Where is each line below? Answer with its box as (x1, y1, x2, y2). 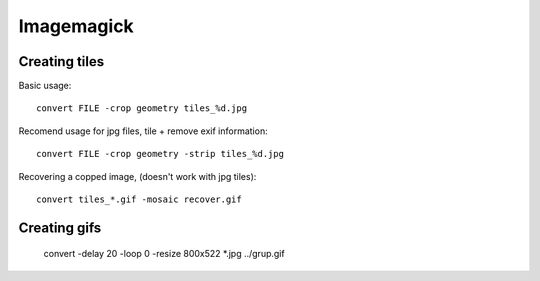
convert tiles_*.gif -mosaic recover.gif (36, 194, 242, 205)
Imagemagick (18, 15, 134, 37)
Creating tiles (18, 53, 105, 70)
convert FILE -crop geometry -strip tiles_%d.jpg (36, 148, 285, 160)
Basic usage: (18, 80, 72, 92)
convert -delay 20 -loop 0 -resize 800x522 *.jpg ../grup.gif (43, 248, 285, 260)
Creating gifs (18, 219, 102, 236)
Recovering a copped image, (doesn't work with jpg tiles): (18, 170, 257, 182)
